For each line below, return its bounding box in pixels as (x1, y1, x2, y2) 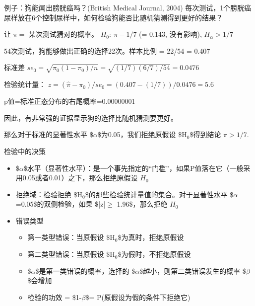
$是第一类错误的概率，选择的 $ (35, 265, 135, 276)
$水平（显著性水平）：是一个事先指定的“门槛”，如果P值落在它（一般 (23, 162, 244, 173)
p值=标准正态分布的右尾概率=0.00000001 (4, 96, 135, 106)
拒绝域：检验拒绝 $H (15, 189, 82, 199)
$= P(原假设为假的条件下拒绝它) (85, 292, 191, 302)
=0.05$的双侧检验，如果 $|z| (15, 199, 106, 209)
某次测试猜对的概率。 (28, 29, 98, 39)
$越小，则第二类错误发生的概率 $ (139, 265, 246, 276)
